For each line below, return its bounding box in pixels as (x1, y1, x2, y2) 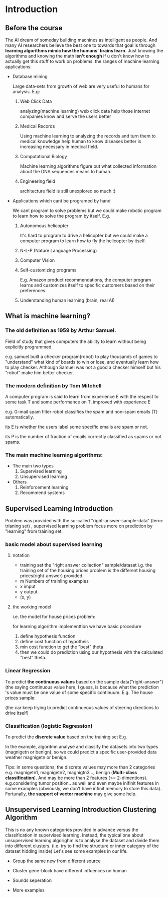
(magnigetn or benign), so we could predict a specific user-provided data (5, 749, 157, 755)
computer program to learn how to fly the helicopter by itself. (20, 238, 146, 244)
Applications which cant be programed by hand (12, 198, 111, 203)
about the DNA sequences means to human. (20, 169, 112, 174)
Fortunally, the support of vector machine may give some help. (5, 791, 137, 797)
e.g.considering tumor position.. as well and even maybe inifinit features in (5, 780, 159, 786)
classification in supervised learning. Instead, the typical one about (5, 832, 144, 838)
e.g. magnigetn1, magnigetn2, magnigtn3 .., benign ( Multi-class (5, 769, 137, 775)
